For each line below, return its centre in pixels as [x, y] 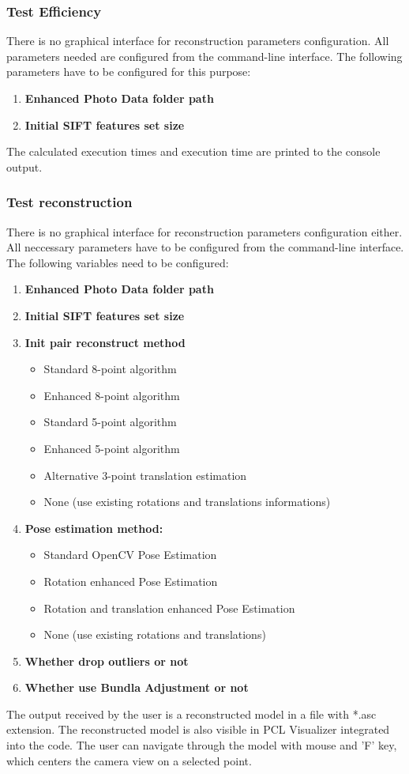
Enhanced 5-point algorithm [112, 448]
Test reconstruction [69, 202]
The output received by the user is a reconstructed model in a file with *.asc [191, 714]
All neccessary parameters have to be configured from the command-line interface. [205, 247]
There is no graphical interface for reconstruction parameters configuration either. [204, 231]
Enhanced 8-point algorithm [112, 395]
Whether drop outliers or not [107, 661]
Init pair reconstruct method [105, 342]
